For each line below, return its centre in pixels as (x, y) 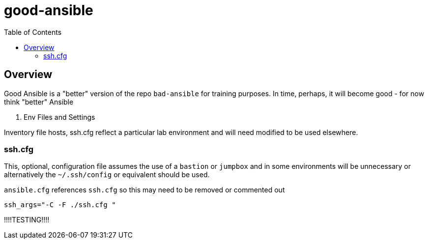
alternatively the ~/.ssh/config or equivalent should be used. (107, 175)
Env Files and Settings (59, 117)
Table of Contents (33, 32)
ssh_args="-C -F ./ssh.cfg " (60, 205)
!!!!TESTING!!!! (27, 220)
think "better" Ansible (39, 102)
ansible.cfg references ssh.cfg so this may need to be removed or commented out (144, 190)
